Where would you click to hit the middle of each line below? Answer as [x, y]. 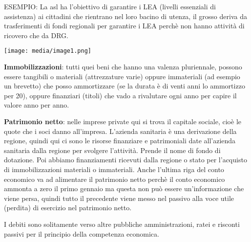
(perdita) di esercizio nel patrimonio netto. [68, 208]
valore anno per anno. [37, 105]
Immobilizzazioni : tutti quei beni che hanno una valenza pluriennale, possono [123, 67]
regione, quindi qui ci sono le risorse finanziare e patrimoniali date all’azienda [120, 141]
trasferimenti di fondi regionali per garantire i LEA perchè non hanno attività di [124, 26]
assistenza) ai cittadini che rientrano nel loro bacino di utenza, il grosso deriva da [125, 16]
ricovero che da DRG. [36, 35]
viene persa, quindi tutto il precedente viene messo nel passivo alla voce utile [119, 198]
